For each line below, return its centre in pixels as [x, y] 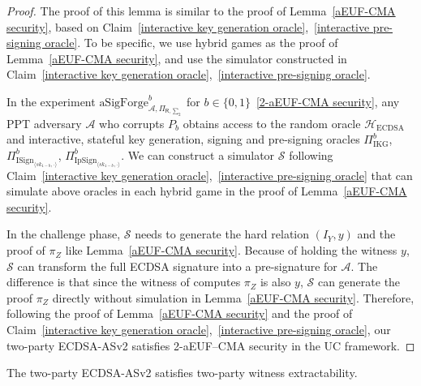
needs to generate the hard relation [222, 234]
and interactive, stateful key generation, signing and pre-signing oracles [183, 139]
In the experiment [51, 101]
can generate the [359, 282]
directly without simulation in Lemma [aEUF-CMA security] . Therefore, [233, 297]
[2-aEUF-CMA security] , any [328, 101]
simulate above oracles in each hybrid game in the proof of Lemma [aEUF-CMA [207, 191]
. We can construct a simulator [198, 154]
